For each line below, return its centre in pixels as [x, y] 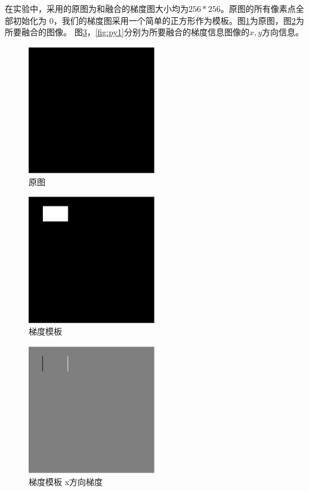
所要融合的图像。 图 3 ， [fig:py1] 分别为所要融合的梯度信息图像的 [127, 32]
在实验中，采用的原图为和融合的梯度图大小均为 [97, 8]
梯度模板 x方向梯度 [66, 481]
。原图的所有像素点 [258, 8]
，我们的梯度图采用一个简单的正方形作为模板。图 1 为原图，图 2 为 [179, 20]
